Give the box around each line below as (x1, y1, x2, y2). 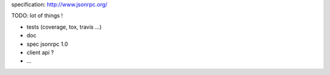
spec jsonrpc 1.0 (26, 40, 68, 48)
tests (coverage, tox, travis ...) (26, 23, 102, 30)
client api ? (26, 49, 54, 56)
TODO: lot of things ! (11, 12, 64, 20)
